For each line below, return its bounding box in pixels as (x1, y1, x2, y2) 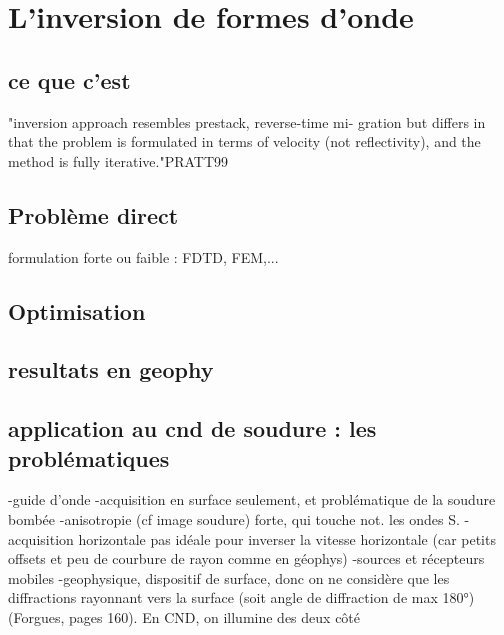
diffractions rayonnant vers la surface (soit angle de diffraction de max (8, 587, 438, 608)
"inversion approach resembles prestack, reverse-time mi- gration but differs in (8, 111, 486, 132)
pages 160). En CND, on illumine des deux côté (68, 606, 361, 627)
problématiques (8, 442, 170, 473)
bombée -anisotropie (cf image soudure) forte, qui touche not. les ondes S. (8, 508, 460, 529)
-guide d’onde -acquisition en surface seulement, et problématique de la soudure (8, 489, 496, 510)
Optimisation (8, 295, 146, 326)
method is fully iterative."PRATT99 (8, 150, 229, 171)
